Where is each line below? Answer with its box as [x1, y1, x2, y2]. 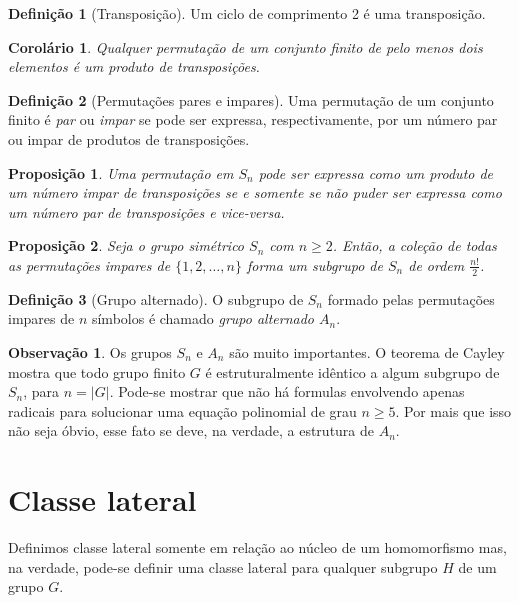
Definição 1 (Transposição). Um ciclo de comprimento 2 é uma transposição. [8, 3, 486, 23]
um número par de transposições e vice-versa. [8, 201, 285, 222]
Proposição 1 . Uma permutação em [8, 162, 234, 183]
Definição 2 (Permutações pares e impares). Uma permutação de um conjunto [8, 89, 494, 110]
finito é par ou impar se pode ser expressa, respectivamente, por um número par [8, 109, 498, 130]
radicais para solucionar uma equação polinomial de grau [8, 400, 357, 421]
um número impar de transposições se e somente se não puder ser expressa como [8, 182, 502, 203]
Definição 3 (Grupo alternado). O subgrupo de [8, 288, 304, 309]
